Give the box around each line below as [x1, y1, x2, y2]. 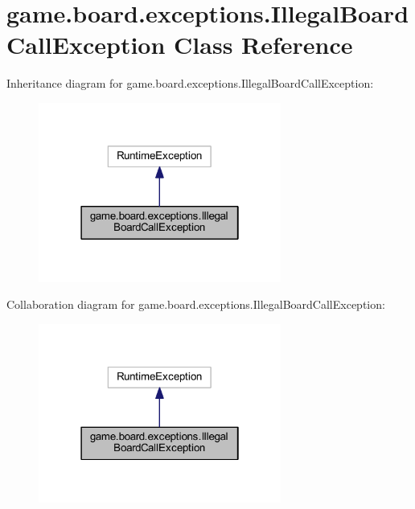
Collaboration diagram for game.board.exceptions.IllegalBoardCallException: [6, 296, 385, 313]
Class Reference [174, 28, 353, 61]
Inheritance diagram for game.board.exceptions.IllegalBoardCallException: [6, 75, 374, 92]
